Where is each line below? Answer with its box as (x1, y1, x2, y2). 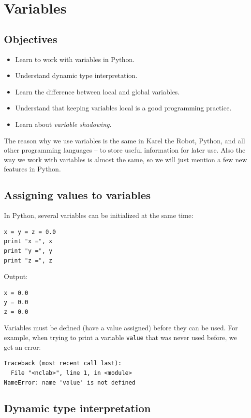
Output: (4, 271, 28, 281)
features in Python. (4, 164, 61, 174)
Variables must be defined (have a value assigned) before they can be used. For (4, 323, 238, 333)
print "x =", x (4, 238, 53, 245)
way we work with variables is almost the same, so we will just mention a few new (4, 154, 247, 164)
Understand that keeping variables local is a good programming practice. (15, 103, 232, 113)
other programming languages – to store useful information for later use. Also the (4, 145, 246, 155)
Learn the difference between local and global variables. (15, 86, 180, 96)
